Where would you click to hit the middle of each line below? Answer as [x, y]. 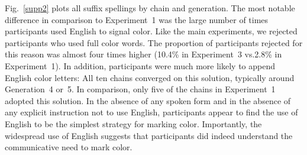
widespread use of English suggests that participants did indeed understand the [149, 135]
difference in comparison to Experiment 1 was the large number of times [137, 19]
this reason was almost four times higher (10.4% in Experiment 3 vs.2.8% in [143, 54]
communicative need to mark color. [69, 147]
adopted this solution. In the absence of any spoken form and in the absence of [148, 100]
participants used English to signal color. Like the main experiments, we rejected [151, 31]
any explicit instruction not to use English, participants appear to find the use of [151, 112]
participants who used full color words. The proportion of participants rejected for [154, 42]
